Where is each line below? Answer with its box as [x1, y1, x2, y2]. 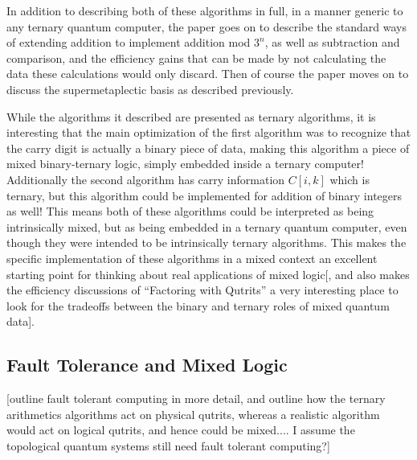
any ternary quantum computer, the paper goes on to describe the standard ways [6, 18, 407, 35]
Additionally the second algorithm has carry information [6, 170, 285, 187]
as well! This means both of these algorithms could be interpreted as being [6, 203, 374, 220]
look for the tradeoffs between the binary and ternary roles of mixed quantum [6, 297, 390, 314]
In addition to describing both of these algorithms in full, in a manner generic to [6, 2, 403, 18]
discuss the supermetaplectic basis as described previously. [6, 80, 294, 97]
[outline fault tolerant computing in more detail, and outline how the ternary [6, 390, 386, 407]
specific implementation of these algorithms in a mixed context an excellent [6, 249, 378, 266]
